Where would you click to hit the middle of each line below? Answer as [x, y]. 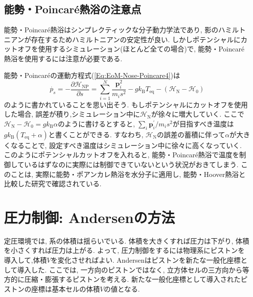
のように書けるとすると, [96, 124]
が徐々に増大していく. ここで [198, 114]
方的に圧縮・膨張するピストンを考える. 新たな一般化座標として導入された [122, 279]
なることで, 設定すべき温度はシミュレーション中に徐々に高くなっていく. [126, 145]
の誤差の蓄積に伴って [191, 134]
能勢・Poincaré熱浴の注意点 [73, 9]
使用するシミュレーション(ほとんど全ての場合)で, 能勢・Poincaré [141, 49]
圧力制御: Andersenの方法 [90, 217]
